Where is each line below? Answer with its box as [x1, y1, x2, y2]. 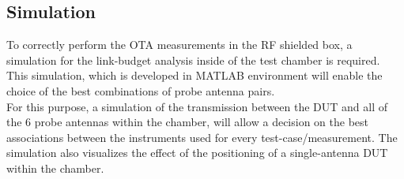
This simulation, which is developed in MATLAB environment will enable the [6, 67, 383, 84]
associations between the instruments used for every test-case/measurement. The [6, 129, 398, 145]
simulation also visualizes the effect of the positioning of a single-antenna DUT [6, 144, 388, 161]
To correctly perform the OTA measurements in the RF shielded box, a [6, 36, 353, 53]
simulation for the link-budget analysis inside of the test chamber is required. [6, 51, 380, 68]
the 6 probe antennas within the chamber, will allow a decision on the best [6, 114, 369, 130]
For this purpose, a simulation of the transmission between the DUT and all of [6, 98, 388, 114]
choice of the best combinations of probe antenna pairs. [6, 82, 275, 99]
